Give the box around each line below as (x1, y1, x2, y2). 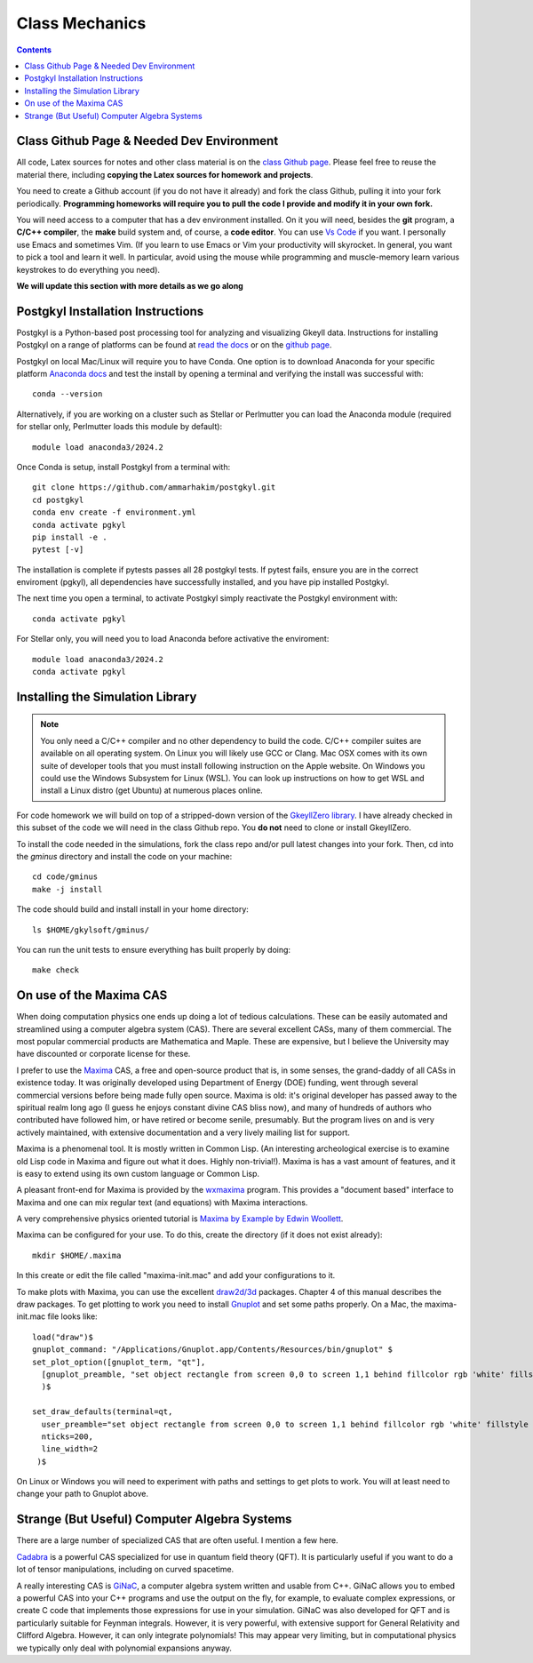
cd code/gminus (32, 872, 99, 882)
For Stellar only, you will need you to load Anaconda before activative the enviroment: (16, 634, 330, 644)
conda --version (32, 389, 103, 399)
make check (32, 965, 80, 975)
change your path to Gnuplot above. (16, 1489, 148, 1499)
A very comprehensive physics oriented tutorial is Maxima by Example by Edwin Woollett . (16, 1213, 344, 1224)
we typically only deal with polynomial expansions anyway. (16, 1643, 233, 1653)
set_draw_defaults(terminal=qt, (32, 1407, 173, 1417)
